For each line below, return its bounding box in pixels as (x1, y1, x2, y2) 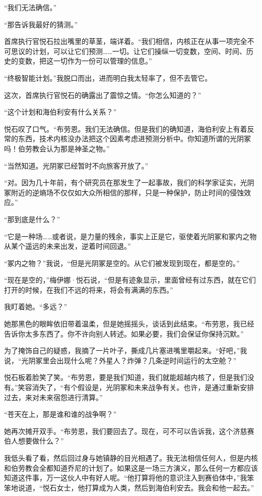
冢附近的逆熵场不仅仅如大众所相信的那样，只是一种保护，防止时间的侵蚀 (4, 187, 244, 197)
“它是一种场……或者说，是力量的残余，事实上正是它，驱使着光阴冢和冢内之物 (4, 231, 257, 241)
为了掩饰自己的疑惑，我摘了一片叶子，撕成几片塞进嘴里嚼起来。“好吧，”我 (4, 345, 247, 356)
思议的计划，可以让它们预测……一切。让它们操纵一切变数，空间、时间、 (11, 45, 246, 56)
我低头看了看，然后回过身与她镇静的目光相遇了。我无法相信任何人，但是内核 (4, 453, 258, 463)
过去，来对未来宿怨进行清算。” (4, 392, 103, 402)
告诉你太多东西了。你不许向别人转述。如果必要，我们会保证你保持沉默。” (4, 328, 244, 339)
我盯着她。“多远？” (4, 301, 68, 312)
